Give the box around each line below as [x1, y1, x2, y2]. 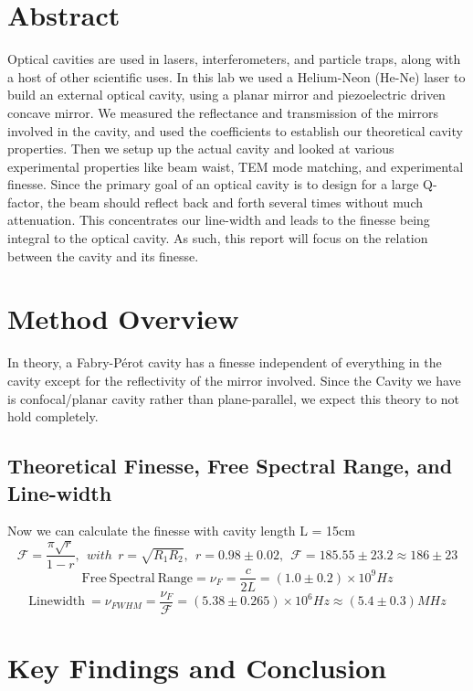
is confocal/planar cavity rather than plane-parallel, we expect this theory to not [7, 388, 460, 408]
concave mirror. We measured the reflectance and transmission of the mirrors [7, 102, 439, 122]
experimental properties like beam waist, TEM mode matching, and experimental [7, 156, 464, 175]
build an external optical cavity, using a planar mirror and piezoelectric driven [7, 85, 446, 104]
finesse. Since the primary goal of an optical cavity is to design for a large [7, 175, 419, 194]
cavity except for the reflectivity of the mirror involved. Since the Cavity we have [7, 370, 461, 389]
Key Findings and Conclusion [7, 648, 387, 686]
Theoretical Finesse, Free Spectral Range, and [7, 452, 453, 480]
